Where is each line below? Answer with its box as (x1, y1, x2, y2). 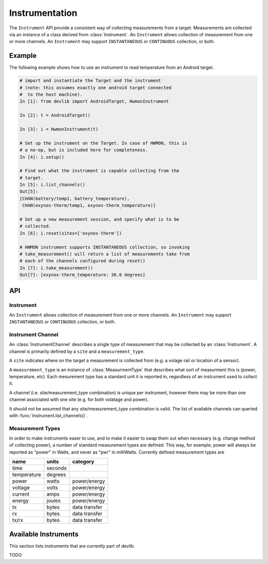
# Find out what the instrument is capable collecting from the (19, 168, 180, 173)
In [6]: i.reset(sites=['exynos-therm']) (19, 230, 122, 236)
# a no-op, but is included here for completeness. (19, 147, 148, 153)
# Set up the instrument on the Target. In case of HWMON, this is (19, 140, 188, 146)
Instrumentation (9, 7, 77, 18)
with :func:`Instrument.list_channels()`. (9, 412, 88, 418)
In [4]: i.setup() (19, 154, 65, 160)
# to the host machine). (19, 92, 83, 97)
